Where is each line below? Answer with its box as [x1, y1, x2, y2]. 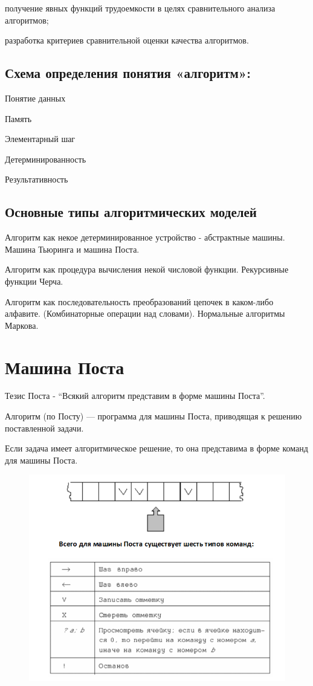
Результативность [5, 173, 68, 186]
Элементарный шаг [5, 132, 76, 145]
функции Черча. [5, 274, 63, 287]
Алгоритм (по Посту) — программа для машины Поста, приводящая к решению [5, 410, 302, 422]
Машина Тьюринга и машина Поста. [5, 242, 140, 255]
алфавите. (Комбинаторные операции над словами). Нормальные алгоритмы [5, 307, 285, 320]
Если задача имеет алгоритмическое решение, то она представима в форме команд [5, 442, 308, 455]
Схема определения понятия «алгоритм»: [5, 63, 251, 82]
